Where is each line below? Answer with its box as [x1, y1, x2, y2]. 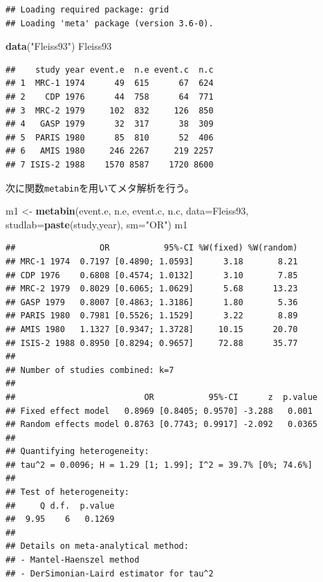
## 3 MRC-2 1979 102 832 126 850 [6, 105, 214, 116]
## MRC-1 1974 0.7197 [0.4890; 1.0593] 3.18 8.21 [6, 256, 298, 266]
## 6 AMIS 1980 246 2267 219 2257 [6, 146, 214, 156]
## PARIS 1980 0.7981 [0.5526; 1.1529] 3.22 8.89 [6, 311, 298, 321]
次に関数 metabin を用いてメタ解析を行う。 [6, 180, 194, 194]
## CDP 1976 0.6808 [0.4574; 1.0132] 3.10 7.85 [6, 270, 298, 280]
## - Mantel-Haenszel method [6, 555, 140, 565]
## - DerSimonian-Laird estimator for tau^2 [6, 568, 214, 579]
